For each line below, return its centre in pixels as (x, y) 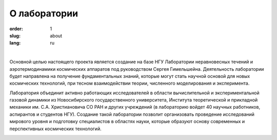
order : (16, 29)
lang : (15, 43)
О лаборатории (44, 13)
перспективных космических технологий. (56, 129)
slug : (15, 35)
